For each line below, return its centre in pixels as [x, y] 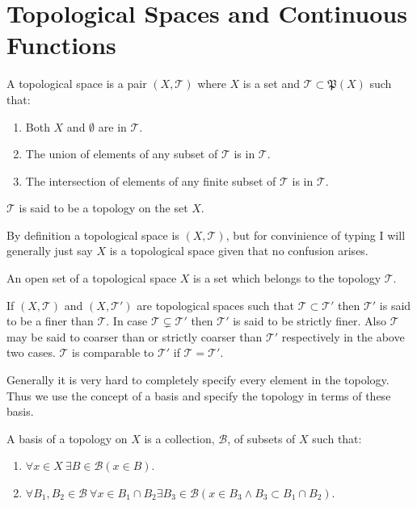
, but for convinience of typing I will [316, 235]
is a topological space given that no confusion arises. [239, 251]
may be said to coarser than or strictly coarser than [135, 336]
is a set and [272, 84]
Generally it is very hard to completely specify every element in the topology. [198, 380]
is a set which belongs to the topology [287, 278]
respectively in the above [343, 336]
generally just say [50, 251]
